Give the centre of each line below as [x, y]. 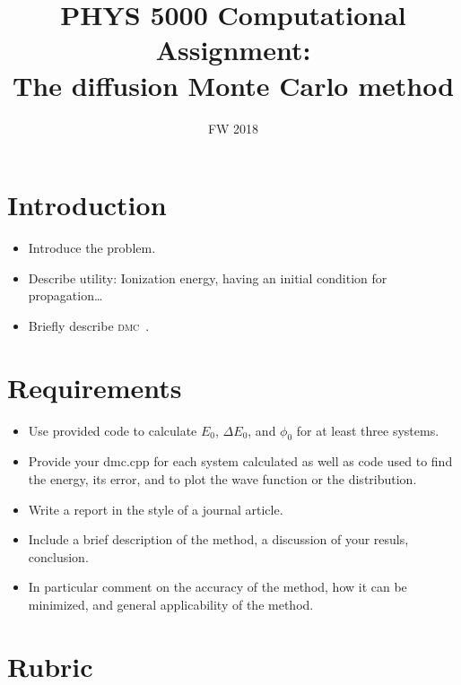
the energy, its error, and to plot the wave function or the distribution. [222, 478]
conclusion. [58, 556]
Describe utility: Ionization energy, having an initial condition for [208, 277]
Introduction [87, 205]
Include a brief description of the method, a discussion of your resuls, [218, 539]
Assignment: [233, 50]
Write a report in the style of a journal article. [156, 509]
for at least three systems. [368, 430]
